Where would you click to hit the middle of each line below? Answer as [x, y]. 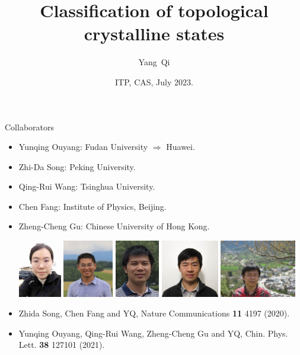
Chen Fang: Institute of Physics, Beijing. [92, 206]
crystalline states [154, 33]
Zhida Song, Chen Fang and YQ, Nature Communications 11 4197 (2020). [154, 313]
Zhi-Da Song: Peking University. [77, 166]
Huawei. [181, 147]
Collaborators [30, 127]
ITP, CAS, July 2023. [154, 81]
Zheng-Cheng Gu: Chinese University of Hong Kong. [114, 226]
